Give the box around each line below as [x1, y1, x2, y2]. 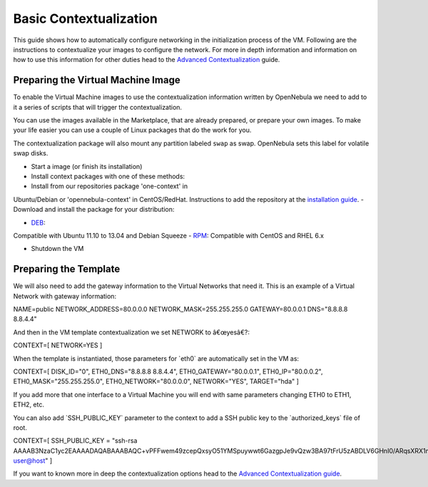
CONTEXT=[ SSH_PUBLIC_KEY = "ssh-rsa [13, 436, 138, 445]
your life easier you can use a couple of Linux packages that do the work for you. [13, 125, 252, 135]
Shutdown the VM [31, 245, 84, 253]
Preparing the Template [13, 263, 121, 275]
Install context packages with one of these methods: [31, 172, 185, 180]
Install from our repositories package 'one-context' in [31, 182, 188, 190]
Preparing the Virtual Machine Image [13, 74, 181, 86]
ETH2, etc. [13, 400, 45, 409]
